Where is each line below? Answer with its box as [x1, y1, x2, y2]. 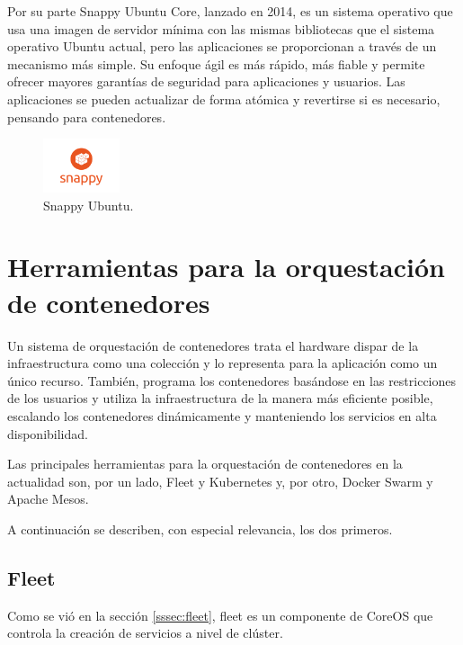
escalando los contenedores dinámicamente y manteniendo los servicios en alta [7, 406, 437, 425]
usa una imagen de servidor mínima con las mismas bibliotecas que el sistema [7, 19, 435, 38]
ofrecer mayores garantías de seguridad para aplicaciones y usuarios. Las [7, 72, 405, 91]
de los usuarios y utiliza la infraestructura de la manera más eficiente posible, [7, 389, 433, 408]
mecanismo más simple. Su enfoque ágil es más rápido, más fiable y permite [7, 54, 425, 73]
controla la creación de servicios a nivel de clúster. [7, 623, 283, 642]
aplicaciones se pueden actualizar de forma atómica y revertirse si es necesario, [7, 89, 441, 108]
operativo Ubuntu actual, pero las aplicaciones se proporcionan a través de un [7, 37, 437, 56]
